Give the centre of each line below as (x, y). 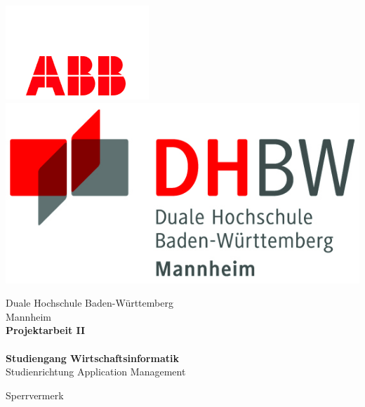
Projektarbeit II (46, 330)
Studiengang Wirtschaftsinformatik (92, 358)
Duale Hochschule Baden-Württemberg (89, 303)
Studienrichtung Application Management (96, 372)
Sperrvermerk (35, 395)
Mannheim (28, 316)
